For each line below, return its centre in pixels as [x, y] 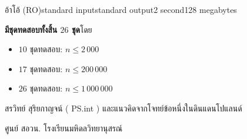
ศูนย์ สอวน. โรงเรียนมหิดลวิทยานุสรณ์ [64, 128]
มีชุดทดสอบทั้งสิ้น [31, 29]
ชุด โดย [82, 29]
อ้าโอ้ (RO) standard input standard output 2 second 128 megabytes [121, 9]
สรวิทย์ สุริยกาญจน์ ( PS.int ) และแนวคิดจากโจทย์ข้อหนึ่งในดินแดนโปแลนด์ [123, 108]
